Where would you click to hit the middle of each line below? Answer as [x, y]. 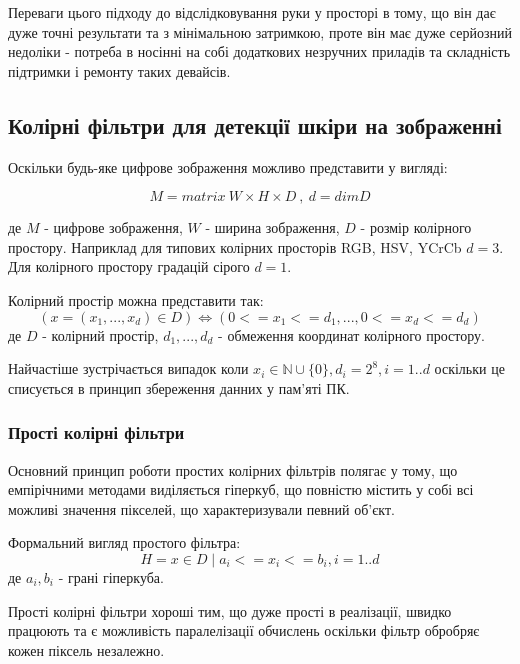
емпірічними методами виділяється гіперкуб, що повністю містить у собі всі [241, 489]
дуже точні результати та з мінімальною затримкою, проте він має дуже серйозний [260, 31]
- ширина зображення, [272, 227]
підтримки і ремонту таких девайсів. [119, 70]
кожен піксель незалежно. [86, 649]
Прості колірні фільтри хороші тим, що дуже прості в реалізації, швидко [230, 610]
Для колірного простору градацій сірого [129, 266]
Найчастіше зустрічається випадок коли [128, 368]
